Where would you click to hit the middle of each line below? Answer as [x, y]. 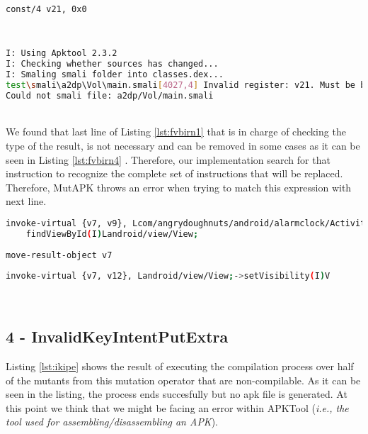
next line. [26, 201]
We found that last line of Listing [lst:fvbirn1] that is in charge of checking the [176, 132]
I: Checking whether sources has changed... [112, 64]
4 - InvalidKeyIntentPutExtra [117, 336]
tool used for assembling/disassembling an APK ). [112, 422]
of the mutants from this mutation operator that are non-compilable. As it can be [183, 380]
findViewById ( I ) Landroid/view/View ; [112, 234]
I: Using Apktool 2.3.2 [62, 54]
